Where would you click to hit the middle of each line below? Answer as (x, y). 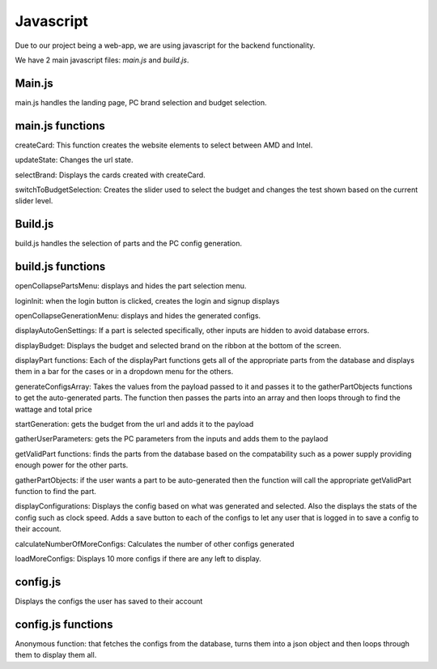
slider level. (34, 201)
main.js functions (60, 126)
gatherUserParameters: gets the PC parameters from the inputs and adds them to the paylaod (172, 439)
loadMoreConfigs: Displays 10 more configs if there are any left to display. (138, 558)
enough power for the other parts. (72, 465)
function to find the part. (56, 491)
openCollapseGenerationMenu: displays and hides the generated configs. (138, 315)
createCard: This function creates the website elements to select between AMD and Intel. (164, 145)
